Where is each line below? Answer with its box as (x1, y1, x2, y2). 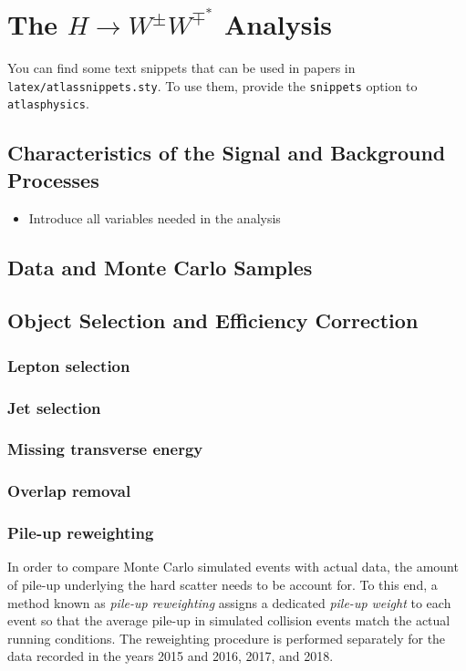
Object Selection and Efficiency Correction (7, 306, 419, 335)
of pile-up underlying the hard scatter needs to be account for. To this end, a (7, 574, 438, 594)
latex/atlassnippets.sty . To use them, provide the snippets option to (7, 76, 418, 95)
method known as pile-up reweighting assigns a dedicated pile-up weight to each (7, 593, 451, 612)
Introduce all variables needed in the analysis (28, 208, 281, 227)
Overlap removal (7, 480, 131, 502)
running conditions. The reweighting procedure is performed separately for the (7, 628, 446, 647)
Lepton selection (7, 354, 130, 377)
